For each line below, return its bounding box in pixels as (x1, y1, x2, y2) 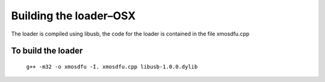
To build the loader (11, 46, 83, 56)
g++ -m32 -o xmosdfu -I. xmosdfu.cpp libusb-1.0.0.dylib (26, 63, 198, 70)
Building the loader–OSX (11, 9, 136, 22)
